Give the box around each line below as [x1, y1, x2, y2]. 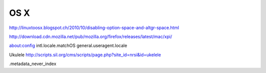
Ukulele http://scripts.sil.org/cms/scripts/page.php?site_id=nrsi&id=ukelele [9, 52, 161, 58]
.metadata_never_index [9, 61, 57, 67]
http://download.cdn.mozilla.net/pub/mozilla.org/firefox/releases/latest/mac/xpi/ [9, 34, 172, 39]
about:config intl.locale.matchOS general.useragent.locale [9, 42, 128, 49]
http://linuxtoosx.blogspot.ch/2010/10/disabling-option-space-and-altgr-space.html [9, 25, 179, 31]
